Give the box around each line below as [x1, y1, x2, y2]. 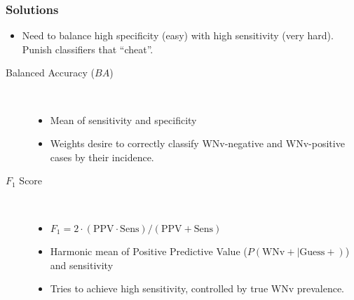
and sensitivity [50, 257, 114, 272]
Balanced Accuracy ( [6, 65, 95, 80]
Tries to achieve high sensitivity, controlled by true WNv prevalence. [50, 281, 345, 296]
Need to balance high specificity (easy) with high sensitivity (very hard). [22, 28, 334, 43]
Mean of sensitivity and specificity [50, 112, 197, 127]
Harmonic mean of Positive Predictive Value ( [50, 244, 247, 259]
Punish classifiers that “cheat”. [22, 41, 154, 56]
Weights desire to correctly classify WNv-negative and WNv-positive [50, 136, 345, 151]
